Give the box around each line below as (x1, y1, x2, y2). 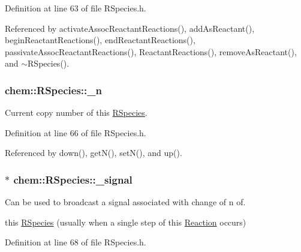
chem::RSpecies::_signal (13, 172, 133, 187)
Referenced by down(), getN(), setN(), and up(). (5, 146, 182, 159)
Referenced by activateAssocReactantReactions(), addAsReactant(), (5, 22, 255, 34)
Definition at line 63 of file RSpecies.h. (5, 2, 146, 14)
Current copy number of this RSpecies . (5, 106, 148, 119)
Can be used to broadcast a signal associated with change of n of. (5, 196, 246, 208)
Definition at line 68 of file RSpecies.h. (5, 236, 146, 248)
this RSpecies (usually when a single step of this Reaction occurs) (5, 215, 246, 228)
